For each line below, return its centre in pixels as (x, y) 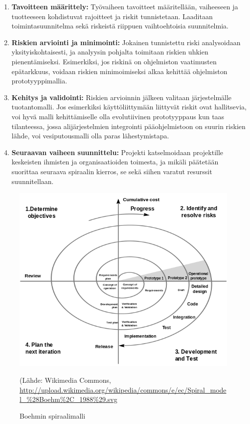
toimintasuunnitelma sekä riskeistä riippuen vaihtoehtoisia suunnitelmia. (120, 26)
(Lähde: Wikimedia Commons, (65, 380)
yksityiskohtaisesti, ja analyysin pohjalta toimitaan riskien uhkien (110, 52)
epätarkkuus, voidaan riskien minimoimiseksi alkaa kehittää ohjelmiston (119, 71)
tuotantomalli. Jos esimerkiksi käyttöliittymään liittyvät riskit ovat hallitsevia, (129, 107)
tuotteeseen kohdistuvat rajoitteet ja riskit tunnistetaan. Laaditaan (112, 16)
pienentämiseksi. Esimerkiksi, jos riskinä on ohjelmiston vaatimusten (114, 61)
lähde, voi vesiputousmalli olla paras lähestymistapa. (90, 136)
